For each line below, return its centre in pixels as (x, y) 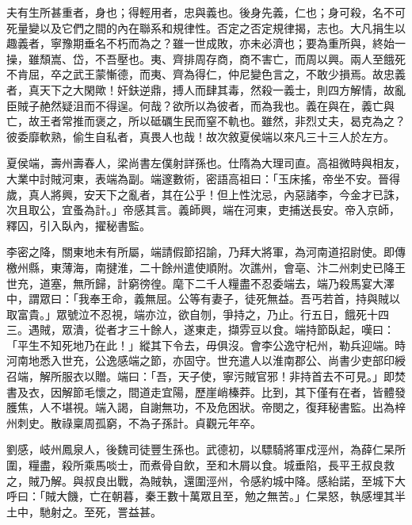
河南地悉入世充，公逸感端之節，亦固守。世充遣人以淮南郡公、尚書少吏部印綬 (206, 360)
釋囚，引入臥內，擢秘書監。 (78, 225)
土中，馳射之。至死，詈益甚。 (84, 511)
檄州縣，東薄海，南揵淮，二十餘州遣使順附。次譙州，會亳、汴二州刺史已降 (200, 267)
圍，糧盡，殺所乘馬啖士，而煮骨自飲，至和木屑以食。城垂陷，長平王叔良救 (200, 465)
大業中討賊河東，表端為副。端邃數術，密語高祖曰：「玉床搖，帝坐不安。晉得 (203, 178)
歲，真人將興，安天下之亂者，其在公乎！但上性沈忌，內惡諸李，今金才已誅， (206, 194)
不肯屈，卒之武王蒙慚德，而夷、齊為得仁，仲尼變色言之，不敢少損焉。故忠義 (206, 74)
